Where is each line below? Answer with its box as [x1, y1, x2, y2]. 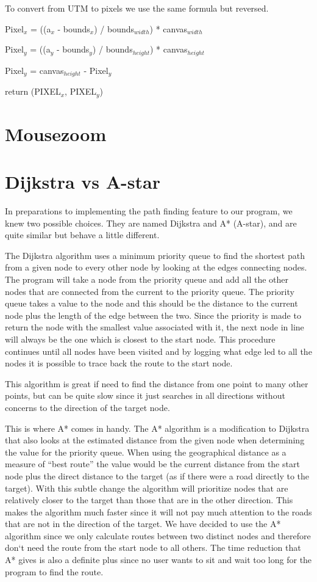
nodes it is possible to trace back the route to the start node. [5, 357, 233, 369]
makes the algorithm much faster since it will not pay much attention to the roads [5, 505, 312, 518]
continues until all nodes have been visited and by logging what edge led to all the [5, 344, 312, 357]
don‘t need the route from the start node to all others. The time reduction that [5, 541, 301, 554]
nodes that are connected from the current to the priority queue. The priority [5, 285, 294, 297]
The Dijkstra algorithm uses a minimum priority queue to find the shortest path [5, 249, 305, 261]
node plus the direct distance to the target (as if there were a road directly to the [5, 469, 309, 482]
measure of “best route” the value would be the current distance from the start [5, 457, 300, 470]
